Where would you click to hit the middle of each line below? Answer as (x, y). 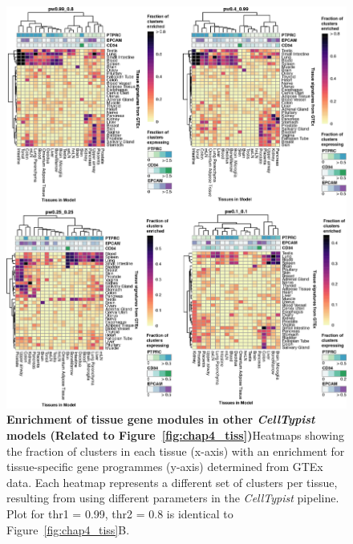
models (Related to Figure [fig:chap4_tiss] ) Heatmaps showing (175, 434)
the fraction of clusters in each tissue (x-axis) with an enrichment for (176, 451)
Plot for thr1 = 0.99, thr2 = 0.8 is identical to (120, 513)
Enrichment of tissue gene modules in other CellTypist (161, 419)
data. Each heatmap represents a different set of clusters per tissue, (172, 482)
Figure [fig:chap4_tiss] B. (68, 529)
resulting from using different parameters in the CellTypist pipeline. (173, 498)
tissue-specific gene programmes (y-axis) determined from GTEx (165, 467)
